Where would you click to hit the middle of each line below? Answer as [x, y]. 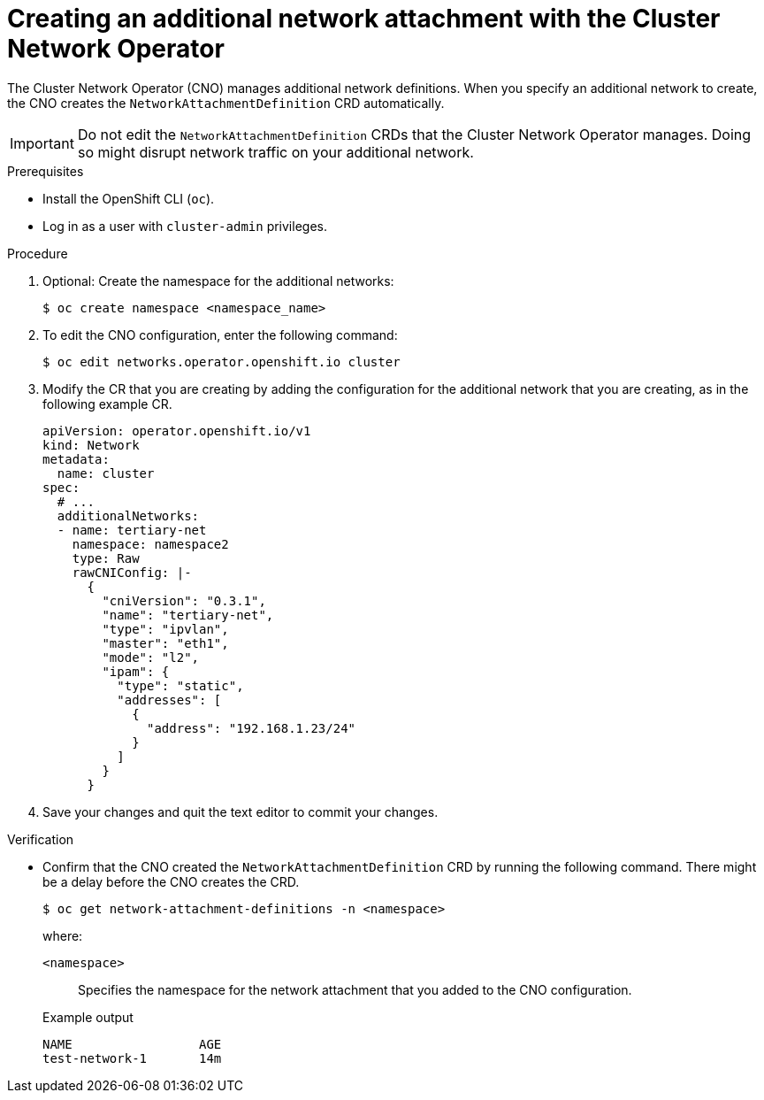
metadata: [76, 459]
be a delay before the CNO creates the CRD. [171, 881]
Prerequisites [46, 171]
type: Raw [106, 558]
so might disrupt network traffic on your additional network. [275, 152]
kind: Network [91, 445]
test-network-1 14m [132, 1058]
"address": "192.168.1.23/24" [252, 728]
